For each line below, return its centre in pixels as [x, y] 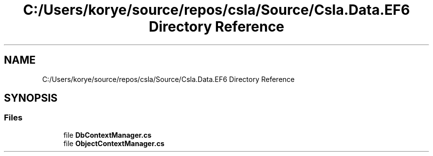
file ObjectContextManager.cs [114, 143]
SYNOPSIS [31, 98]
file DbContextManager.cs [108, 135]
